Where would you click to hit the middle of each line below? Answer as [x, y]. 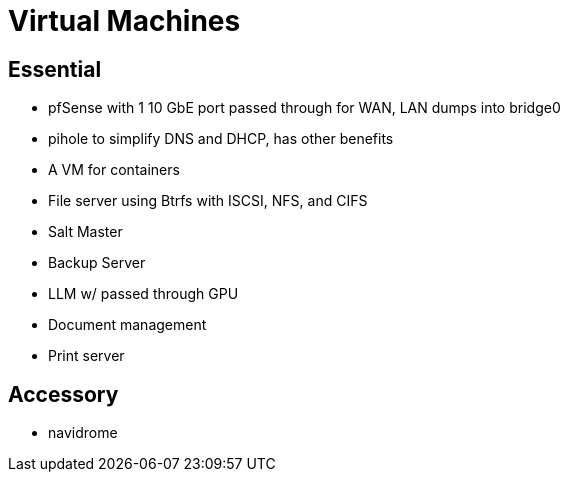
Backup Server [97, 263]
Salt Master [85, 232]
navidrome [83, 433]
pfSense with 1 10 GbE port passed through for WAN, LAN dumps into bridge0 [304, 108]
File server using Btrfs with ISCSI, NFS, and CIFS [208, 201]
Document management [127, 325]
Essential [55, 69]
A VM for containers [114, 170]
